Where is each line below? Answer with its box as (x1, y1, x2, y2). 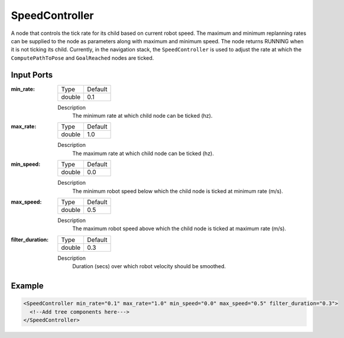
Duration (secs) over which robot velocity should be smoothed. (72, 263, 226, 270)
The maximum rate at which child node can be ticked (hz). (72, 150, 214, 157)
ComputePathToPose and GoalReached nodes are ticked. (11, 54, 154, 62)
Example (11, 281, 44, 291)
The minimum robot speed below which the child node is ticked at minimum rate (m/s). (72, 187, 283, 195)
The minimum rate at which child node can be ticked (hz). (72, 112, 213, 120)
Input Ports (11, 70, 53, 80)
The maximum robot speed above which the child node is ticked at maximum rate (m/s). (72, 225, 287, 232)
